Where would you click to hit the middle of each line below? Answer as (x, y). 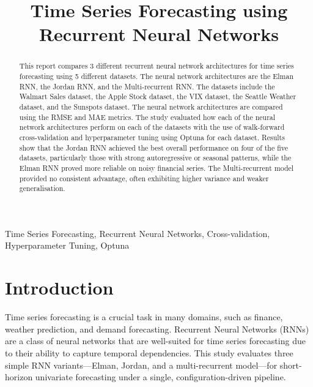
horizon (19, 377)
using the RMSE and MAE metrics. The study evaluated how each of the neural (147, 117)
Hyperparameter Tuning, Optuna (67, 245)
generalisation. (42, 188)
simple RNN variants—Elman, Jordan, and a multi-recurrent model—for (141, 365)
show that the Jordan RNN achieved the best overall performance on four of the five (154, 147)
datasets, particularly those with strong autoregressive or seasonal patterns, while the (155, 158)
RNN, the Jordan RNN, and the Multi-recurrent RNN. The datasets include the (147, 86)
